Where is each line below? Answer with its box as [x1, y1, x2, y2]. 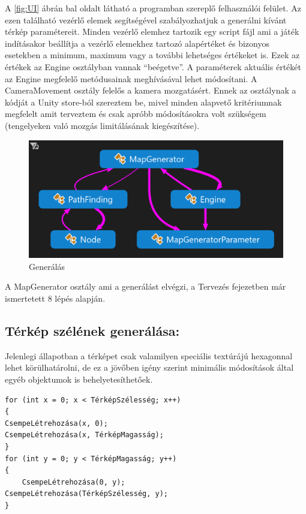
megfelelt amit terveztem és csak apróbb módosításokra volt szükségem [5, 107, 266, 120]
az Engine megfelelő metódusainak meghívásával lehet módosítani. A [5, 72, 257, 85]
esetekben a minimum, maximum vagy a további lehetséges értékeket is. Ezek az [5, 49, 300, 61]
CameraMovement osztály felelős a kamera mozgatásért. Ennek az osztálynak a [5, 84, 296, 97]
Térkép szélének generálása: [5, 321, 180, 339]
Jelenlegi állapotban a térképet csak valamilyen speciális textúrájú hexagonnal [5, 349, 293, 362]
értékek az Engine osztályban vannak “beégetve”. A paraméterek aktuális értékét [5, 60, 301, 73]
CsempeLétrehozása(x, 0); [5, 419, 108, 428]
